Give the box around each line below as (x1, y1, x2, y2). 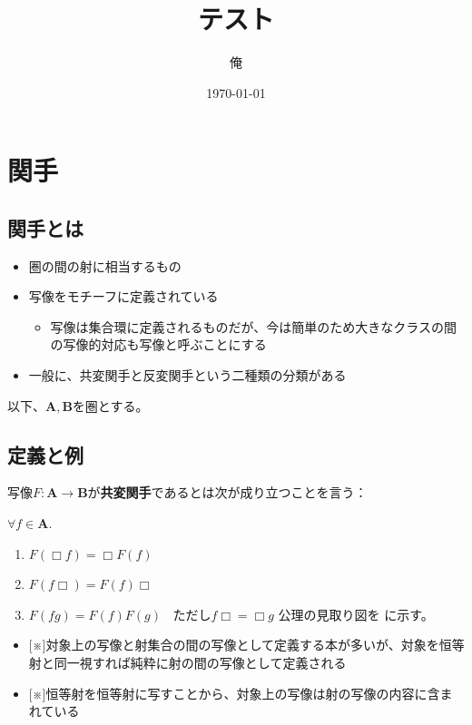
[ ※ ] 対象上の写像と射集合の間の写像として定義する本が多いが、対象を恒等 (28, 635, 465, 654)
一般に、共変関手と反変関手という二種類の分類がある (28, 366, 347, 385)
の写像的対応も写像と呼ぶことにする (50, 335, 267, 354)
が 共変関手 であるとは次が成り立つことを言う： (87, 483, 368, 502)
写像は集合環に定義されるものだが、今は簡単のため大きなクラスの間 (50, 317, 457, 336)
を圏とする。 (72, 396, 149, 415)
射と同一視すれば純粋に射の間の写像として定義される (28, 653, 347, 672)
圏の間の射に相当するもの (28, 256, 182, 275)
